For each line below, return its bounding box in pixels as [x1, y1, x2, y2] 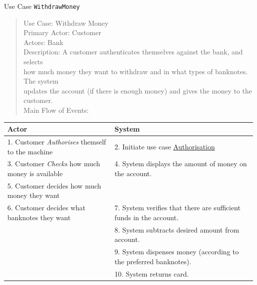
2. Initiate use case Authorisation [114, 141, 215, 151]
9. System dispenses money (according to [114, 246, 239, 257]
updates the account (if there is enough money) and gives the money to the [23, 85, 252, 95]
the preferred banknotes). [114, 256, 191, 266]
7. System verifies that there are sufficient [114, 202, 241, 213]
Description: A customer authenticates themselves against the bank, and [23, 47, 243, 57]
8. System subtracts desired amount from [114, 224, 239, 235]
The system [23, 76, 59, 86]
